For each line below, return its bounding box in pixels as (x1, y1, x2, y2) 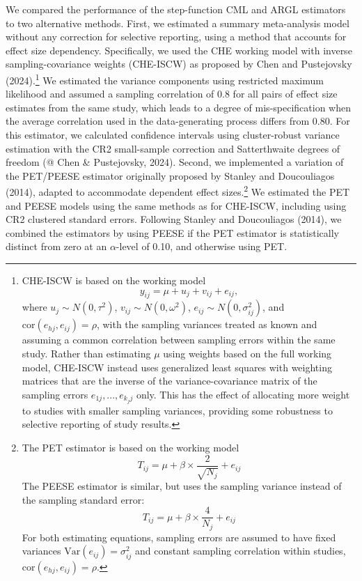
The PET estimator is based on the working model (22, 440, 239, 455)
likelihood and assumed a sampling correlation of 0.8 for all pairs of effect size (6, 86, 338, 101)
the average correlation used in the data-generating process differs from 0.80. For (6, 114, 350, 128)
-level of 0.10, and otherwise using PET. (116, 239, 288, 254)
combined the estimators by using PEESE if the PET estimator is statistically (6, 225, 339, 240)
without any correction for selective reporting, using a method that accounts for (6, 29, 347, 44)
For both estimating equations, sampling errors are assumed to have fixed (22, 529, 336, 544)
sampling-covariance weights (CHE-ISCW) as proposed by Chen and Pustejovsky (6, 56, 352, 71)
